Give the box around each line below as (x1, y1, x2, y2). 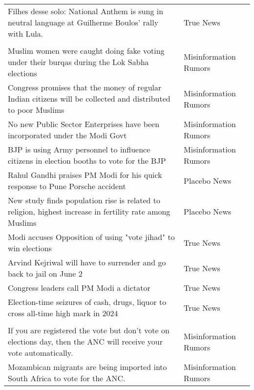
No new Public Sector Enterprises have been (8, 118, 160, 130)
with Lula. (8, 28, 43, 39)
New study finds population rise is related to (8, 195, 161, 206)
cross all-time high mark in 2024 (8, 307, 118, 319)
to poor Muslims (8, 104, 64, 115)
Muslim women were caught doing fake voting (8, 45, 165, 56)
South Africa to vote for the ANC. (8, 372, 126, 384)
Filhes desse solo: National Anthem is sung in (8, 5, 164, 17)
